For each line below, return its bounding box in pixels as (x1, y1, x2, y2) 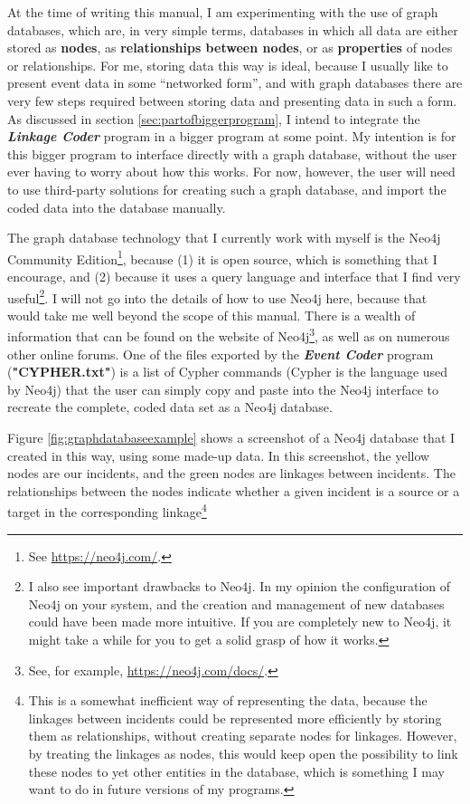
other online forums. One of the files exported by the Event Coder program (7, 344, 434, 363)
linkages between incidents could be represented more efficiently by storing (28, 708, 442, 727)
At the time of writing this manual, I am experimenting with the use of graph (7, 3, 438, 21)
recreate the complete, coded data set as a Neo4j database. (7, 397, 333, 416)
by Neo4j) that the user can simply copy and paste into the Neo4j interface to (7, 379, 439, 398)
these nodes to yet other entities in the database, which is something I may (28, 761, 445, 780)
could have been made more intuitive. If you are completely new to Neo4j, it (28, 612, 452, 631)
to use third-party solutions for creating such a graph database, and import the (7, 179, 446, 198)
